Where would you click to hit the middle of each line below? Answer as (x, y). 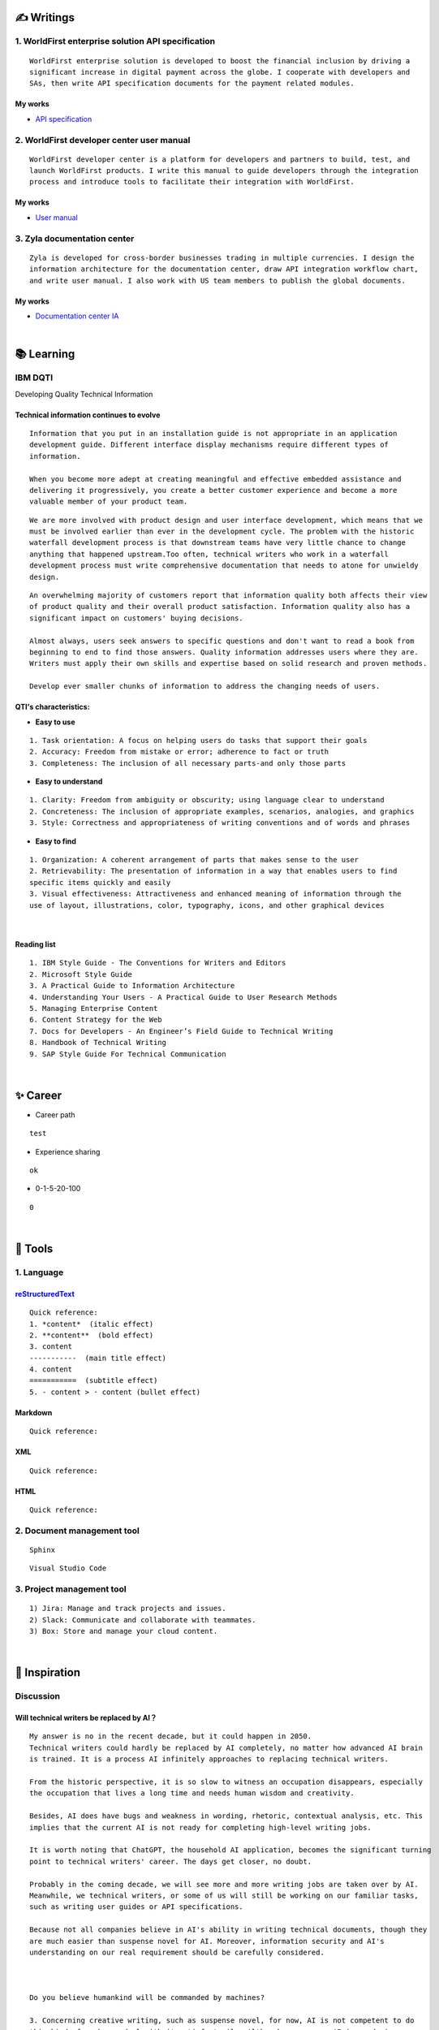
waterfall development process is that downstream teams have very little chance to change (217, 543)
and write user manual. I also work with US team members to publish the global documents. (217, 281)
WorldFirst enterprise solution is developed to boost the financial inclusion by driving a (220, 60)
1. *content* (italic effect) (92, 1324)
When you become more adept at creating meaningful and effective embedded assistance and (215, 479)
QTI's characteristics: (52, 707)
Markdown (34, 1412)
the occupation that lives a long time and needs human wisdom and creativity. (192, 1793)
